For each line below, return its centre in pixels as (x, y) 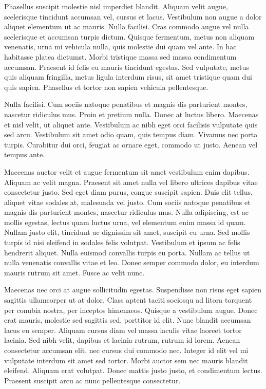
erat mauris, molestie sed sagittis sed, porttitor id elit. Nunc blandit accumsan (128, 320)
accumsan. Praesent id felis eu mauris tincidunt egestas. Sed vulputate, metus (127, 67)
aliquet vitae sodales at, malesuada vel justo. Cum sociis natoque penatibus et (127, 202)
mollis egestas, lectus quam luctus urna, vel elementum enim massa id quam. (125, 222)
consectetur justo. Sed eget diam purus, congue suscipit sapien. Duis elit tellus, (128, 192)
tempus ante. (25, 154)
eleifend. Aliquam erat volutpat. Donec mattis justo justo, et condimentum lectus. (133, 370)
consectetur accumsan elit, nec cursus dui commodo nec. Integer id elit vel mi (126, 350)
